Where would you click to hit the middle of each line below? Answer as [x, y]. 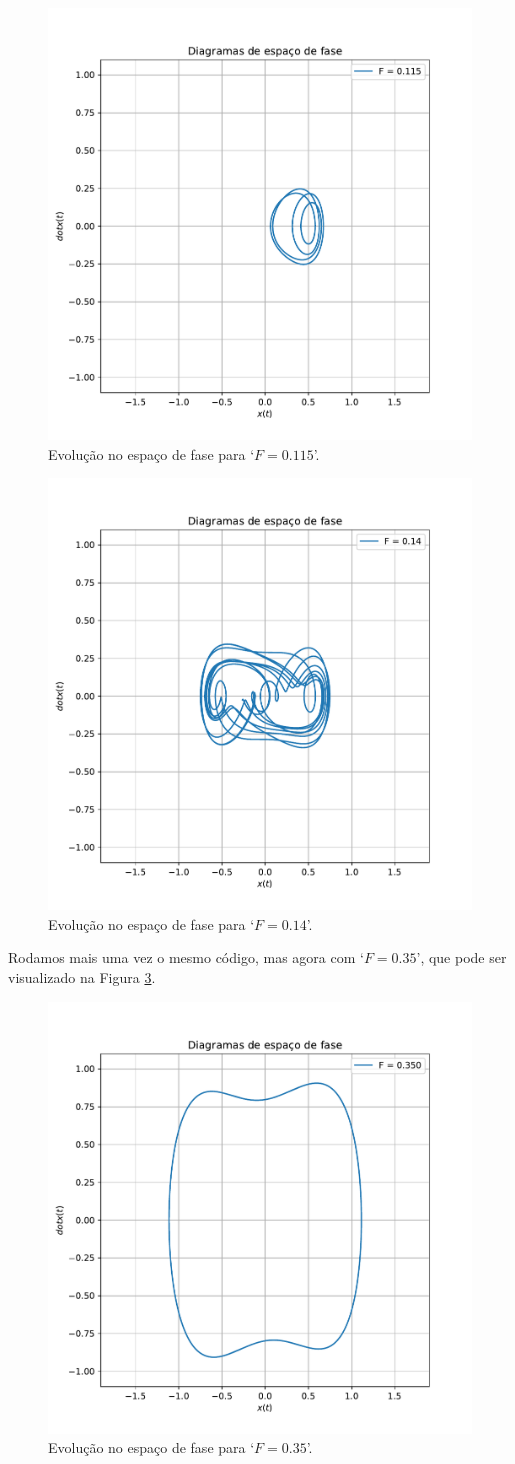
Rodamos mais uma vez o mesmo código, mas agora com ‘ [186, 957]
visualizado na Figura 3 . [82, 977]
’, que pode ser [461, 957]
